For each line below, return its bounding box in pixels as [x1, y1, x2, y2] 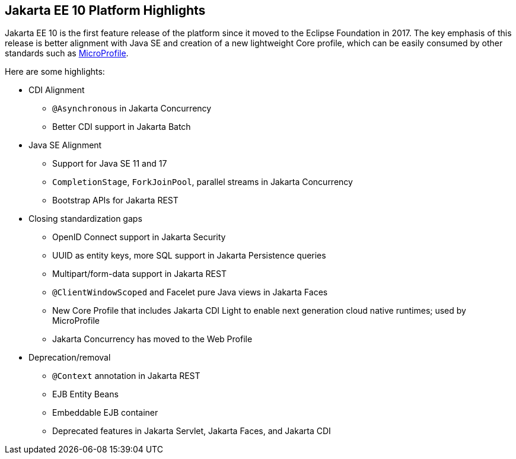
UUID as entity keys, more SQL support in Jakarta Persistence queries [52, 250, 326, 261]
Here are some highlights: [5, 66, 105, 77]
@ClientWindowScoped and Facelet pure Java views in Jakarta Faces [52, 287, 328, 298]
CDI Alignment [28, 85, 85, 95]
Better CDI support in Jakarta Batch [52, 122, 191, 132]
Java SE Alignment [28, 140, 102, 151]
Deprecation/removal [28, 352, 111, 363]
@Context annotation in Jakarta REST [52, 371, 200, 381]
